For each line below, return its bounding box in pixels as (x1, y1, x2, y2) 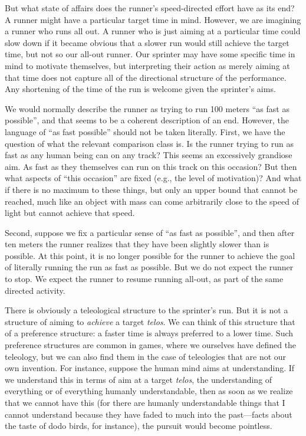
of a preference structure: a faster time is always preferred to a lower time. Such (5, 327, 294, 339)
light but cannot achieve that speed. (5, 206, 135, 219)
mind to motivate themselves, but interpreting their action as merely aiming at (5, 59, 290, 71)
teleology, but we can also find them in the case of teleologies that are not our (5, 350, 287, 362)
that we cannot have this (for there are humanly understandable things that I (5, 396, 285, 408)
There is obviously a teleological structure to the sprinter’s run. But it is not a (5, 304, 288, 316)
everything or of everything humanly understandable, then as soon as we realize (5, 385, 293, 397)
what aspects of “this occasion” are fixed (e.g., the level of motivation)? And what (5, 172, 302, 184)
